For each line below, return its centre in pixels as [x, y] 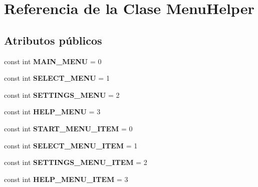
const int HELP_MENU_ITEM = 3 [66, 179]
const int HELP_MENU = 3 [52, 112]
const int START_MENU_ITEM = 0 [68, 128]
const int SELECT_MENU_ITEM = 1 [71, 145]
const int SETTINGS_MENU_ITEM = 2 [76, 162]
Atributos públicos [53, 40]
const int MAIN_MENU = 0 [53, 61]
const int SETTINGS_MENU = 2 [62, 95]
